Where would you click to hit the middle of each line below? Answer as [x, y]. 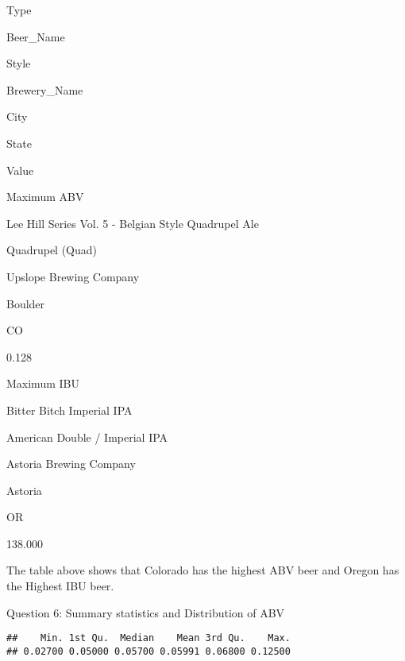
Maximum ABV [45, 197]
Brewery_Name [45, 89]
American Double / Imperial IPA [87, 437]
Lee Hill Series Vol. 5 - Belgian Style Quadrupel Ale [133, 223]
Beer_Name [36, 36]
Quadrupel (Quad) [52, 250]
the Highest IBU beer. [60, 586]
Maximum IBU [43, 383]
